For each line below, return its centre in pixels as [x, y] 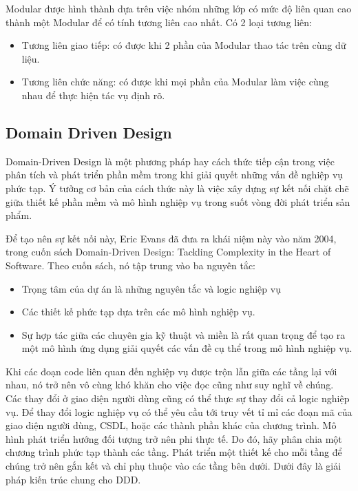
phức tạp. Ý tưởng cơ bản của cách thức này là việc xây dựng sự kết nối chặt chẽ [177, 188]
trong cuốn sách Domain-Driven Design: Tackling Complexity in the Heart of [168, 252]
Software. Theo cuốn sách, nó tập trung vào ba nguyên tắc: [130, 265]
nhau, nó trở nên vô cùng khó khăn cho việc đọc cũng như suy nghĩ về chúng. [170, 385]
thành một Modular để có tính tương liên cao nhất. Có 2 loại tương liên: [159, 22]
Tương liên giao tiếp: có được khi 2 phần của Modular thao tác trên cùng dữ [184, 45]
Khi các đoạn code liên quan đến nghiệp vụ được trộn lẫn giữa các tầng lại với [171, 371]
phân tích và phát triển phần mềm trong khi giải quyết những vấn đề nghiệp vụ [175, 175]
